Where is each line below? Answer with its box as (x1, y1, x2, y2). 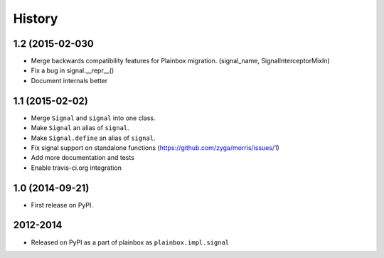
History (13, 11, 58, 26)
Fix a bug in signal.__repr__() (31, 66, 114, 75)
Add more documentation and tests (31, 154, 135, 162)
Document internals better (31, 76, 108, 85)
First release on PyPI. (31, 200, 94, 209)
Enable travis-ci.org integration (31, 163, 122, 172)
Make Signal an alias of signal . (31, 124, 129, 132)
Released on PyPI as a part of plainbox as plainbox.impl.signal (31, 238, 230, 247)
